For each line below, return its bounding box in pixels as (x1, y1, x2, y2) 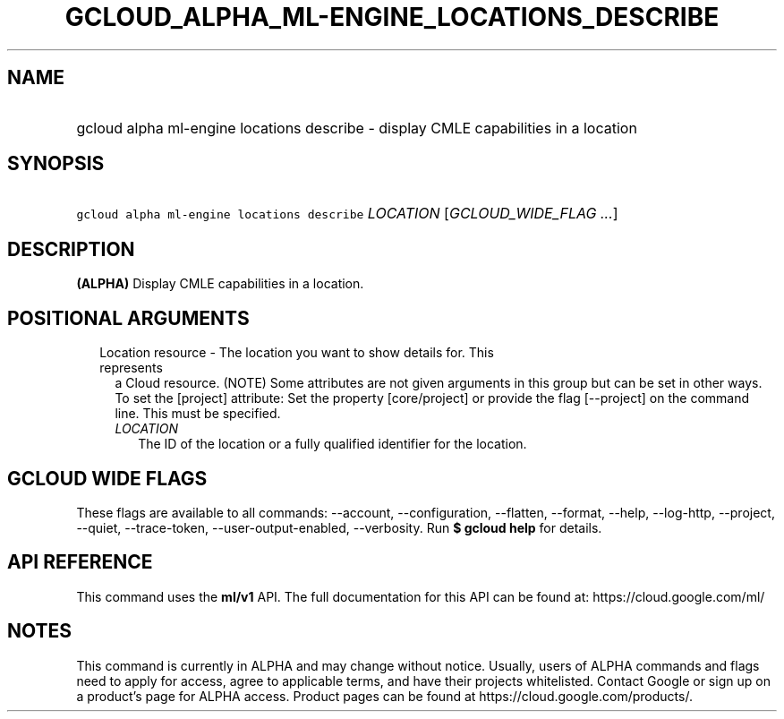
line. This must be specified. (115, 406, 281, 422)
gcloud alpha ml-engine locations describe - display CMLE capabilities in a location (76, 118, 637, 137)
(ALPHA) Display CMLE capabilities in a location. (76, 276, 364, 292)
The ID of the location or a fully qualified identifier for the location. (138, 436, 527, 452)
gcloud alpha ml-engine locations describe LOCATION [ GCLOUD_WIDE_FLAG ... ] (76, 204, 618, 223)
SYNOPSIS (7, 152, 105, 175)
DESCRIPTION (7, 237, 135, 261)
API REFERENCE (7, 551, 153, 574)
